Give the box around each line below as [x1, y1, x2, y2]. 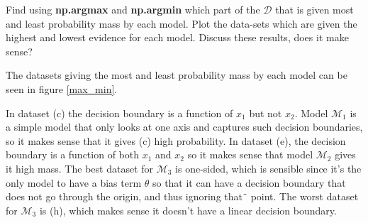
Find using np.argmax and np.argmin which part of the [6, 2, 260, 16]
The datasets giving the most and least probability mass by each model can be [6, 67, 347, 82]
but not [249, 105, 282, 120]
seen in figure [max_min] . [6, 81, 118, 96]
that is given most [275, 2, 354, 16]
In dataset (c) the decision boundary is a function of [6, 105, 233, 120]
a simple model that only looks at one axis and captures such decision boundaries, [6, 119, 363, 134]
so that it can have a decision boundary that [152, 175, 346, 190]
